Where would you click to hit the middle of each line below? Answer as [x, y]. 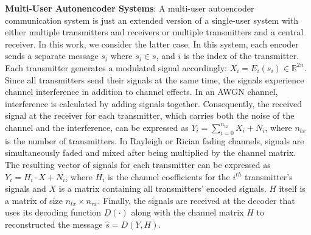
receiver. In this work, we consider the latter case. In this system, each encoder [152, 44]
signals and [26, 188]
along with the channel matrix [187, 212]
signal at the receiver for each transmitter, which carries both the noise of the [150, 115]
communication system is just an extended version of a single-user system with [152, 20]
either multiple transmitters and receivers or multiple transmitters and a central [154, 32]
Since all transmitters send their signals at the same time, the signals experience [155, 79]
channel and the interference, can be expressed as [97, 127]
